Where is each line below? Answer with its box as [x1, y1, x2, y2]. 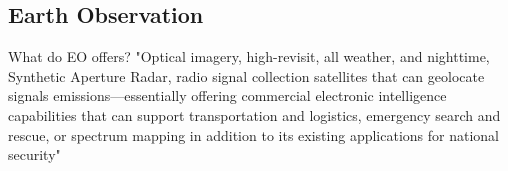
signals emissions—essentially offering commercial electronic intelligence [8, 85, 447, 106]
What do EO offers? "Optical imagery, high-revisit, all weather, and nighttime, [8, 46, 490, 67]
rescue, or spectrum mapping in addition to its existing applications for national [8, 124, 499, 145]
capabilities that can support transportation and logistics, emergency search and [8, 104, 501, 125]
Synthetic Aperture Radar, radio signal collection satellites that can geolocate [8, 65, 485, 86]
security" [8, 144, 61, 165]
